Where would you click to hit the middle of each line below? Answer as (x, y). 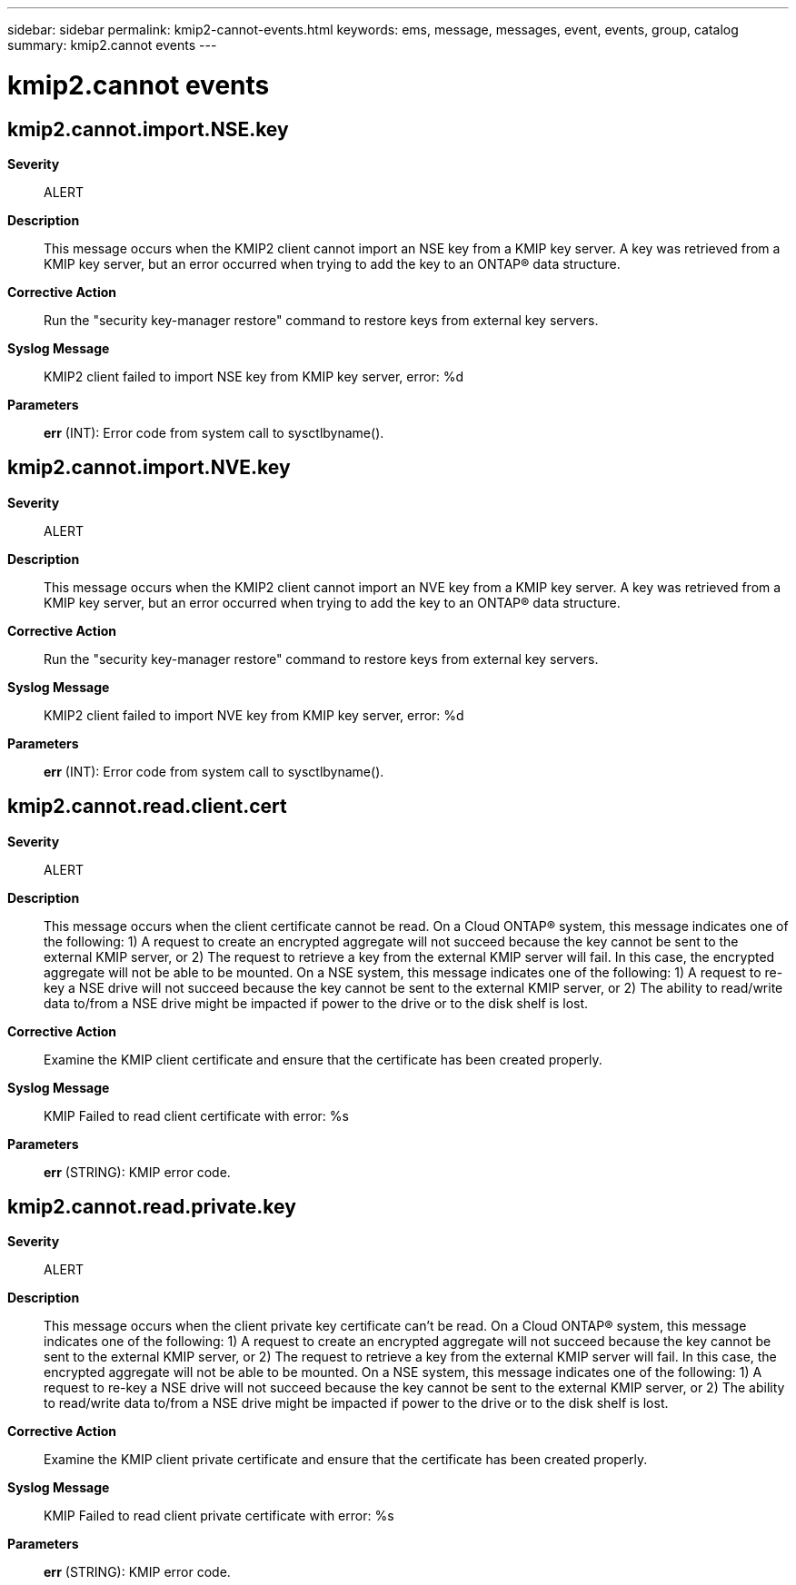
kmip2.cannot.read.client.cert (147, 807)
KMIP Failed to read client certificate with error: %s (196, 1115)
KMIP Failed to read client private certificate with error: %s (219, 1516)
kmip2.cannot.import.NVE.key (149, 468)
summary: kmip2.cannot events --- (112, 45)
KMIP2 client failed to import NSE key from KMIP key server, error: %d (254, 376)
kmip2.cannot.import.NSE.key (148, 129)
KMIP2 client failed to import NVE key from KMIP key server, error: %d (254, 715)
